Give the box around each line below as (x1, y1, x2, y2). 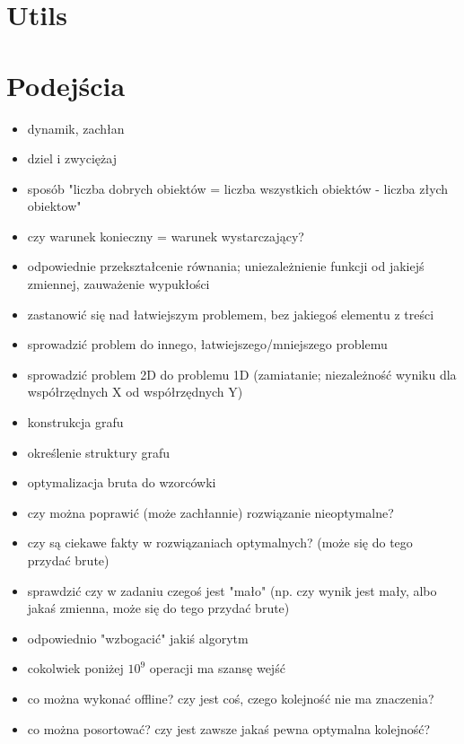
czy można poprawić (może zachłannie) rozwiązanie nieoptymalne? (27, 503, 394, 521)
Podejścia (6, 66, 126, 103)
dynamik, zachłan (27, 118, 125, 137)
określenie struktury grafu (27, 442, 171, 461)
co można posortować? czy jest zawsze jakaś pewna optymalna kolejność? (27, 719, 431, 738)
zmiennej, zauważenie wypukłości (27, 275, 210, 293)
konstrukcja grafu (27, 413, 124, 432)
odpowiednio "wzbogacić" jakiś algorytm (27, 628, 249, 647)
